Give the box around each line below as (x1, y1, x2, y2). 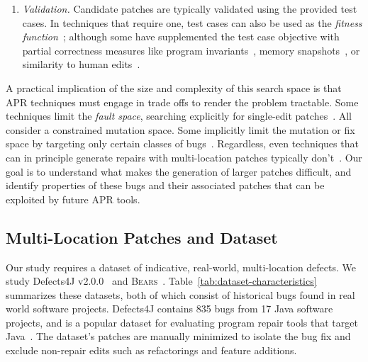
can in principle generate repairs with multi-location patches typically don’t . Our (6, 149, 362, 164)
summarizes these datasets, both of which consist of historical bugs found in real (6, 287, 355, 302)
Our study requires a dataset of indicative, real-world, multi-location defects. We (6, 259, 357, 274)
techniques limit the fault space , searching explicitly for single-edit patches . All (6, 108, 352, 123)
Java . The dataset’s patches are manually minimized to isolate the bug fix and (6, 329, 351, 344)
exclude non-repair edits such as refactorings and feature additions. (6, 343, 297, 358)
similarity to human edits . (22, 57, 140, 72)
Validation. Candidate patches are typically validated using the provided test (22, 1, 357, 16)
